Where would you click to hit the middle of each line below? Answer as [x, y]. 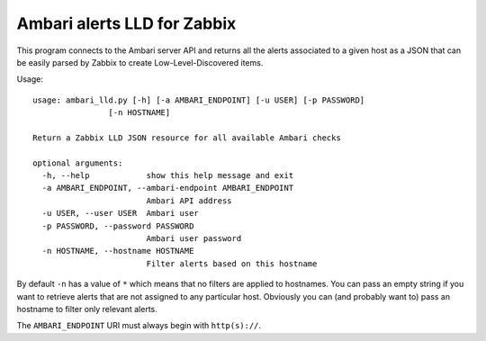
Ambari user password [194, 239]
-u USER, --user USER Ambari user [121, 213]
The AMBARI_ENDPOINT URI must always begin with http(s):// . [139, 326]
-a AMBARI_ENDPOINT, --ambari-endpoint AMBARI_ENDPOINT [168, 188]
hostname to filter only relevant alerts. [87, 309]
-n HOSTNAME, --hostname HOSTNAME [118, 251]
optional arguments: [78, 163]
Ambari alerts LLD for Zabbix [126, 23]
